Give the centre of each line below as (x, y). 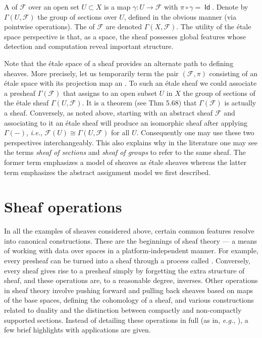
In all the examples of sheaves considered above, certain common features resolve (129, 231)
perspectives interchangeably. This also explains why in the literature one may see (131, 142)
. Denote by (230, 7)
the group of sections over (77, 16)
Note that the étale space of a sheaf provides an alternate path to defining (119, 63)
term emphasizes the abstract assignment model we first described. (107, 172)
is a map (117, 7)
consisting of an (233, 73)
